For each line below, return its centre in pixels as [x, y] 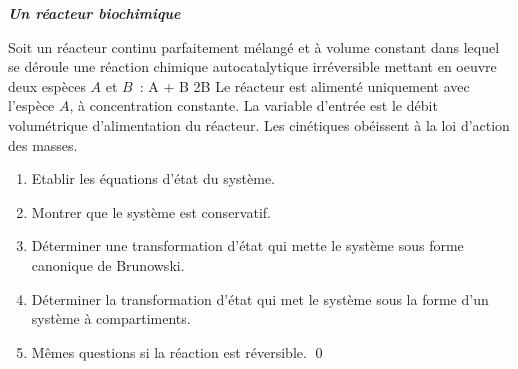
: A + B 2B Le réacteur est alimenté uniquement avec [304, 85]
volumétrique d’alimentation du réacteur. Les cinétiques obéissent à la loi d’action [259, 124]
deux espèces [47, 85]
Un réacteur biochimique [94, 13]
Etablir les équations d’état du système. [153, 178]
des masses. [43, 144]
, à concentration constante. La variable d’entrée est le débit [253, 105]
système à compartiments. [111, 318]
